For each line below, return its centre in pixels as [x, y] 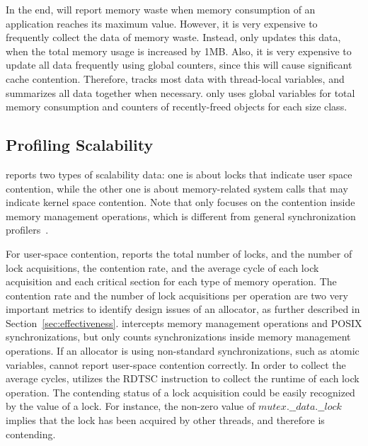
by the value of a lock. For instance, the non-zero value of [131, 406]
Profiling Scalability [80, 145]
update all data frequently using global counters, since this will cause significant [179, 65]
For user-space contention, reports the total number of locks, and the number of [179, 253]
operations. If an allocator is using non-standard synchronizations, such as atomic [183, 351]
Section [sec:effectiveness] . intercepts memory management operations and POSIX [184, 322]
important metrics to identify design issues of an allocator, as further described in [183, 309]
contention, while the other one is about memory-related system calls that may [177, 188]
